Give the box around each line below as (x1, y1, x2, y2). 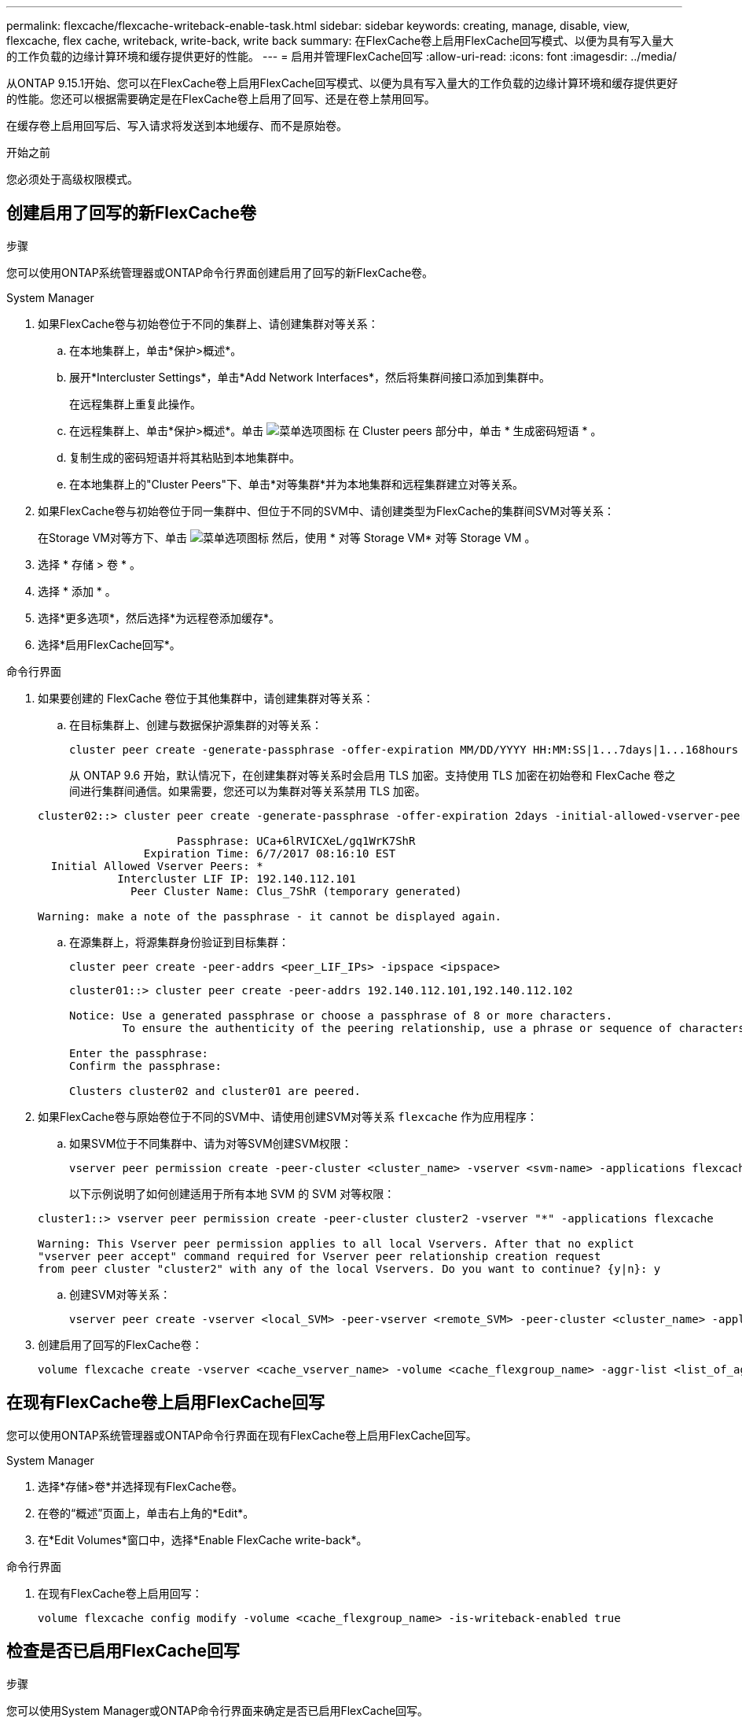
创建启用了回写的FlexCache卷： (38, 1337, 203, 1351)
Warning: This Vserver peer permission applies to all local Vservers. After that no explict (38, 1237, 634, 1250)
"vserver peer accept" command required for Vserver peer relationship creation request (38, 1249, 601, 1263)
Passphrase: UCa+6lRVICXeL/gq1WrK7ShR (177, 834, 416, 847)
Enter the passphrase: (69, 1046, 209, 1060)
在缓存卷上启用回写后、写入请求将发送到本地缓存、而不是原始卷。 (6, 119, 347, 132)
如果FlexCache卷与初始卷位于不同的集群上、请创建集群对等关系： (38, 316, 379, 330)
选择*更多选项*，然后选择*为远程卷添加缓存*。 (38, 610, 281, 625)
